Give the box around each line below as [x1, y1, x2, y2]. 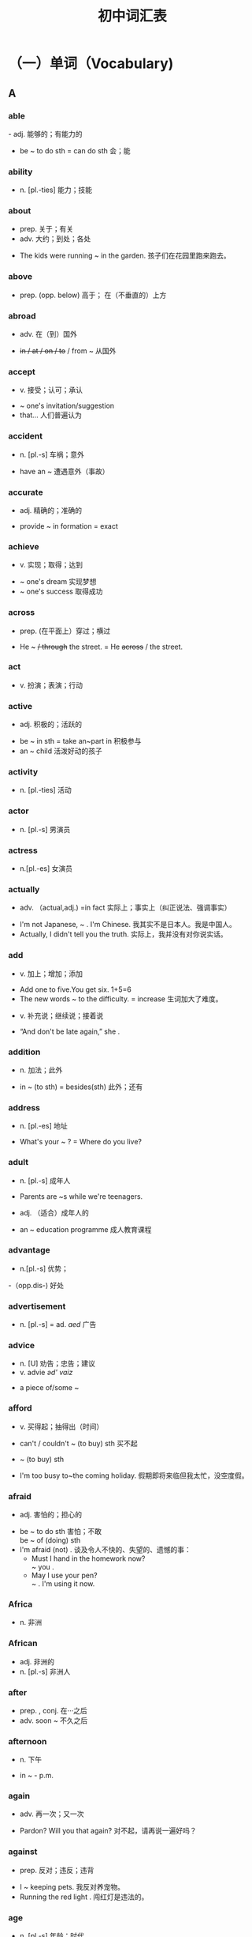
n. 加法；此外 [19, 1065, 63, 1075]
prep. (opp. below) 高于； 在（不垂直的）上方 [19, 290, 167, 300]
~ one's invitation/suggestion [19, 401, 115, 411]
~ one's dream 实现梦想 [19, 577, 97, 586]
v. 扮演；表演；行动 [19, 680, 83, 690]
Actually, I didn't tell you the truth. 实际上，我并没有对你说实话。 [19, 929, 228, 939]
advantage [8, 1245, 50, 1256]
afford [8, 1403, 33, 1414]
